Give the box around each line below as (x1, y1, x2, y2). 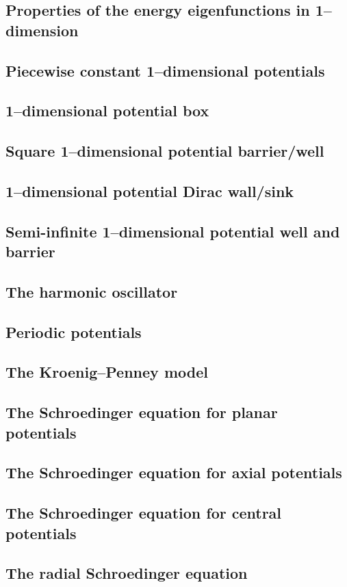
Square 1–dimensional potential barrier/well (5, 140, 324, 161)
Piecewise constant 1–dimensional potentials (5, 60, 325, 81)
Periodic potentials (5, 321, 142, 342)
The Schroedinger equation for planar (5, 402, 278, 423)
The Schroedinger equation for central (5, 502, 282, 523)
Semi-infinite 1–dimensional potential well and (5, 220, 340, 242)
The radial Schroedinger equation (5, 562, 248, 584)
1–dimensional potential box (5, 100, 209, 121)
